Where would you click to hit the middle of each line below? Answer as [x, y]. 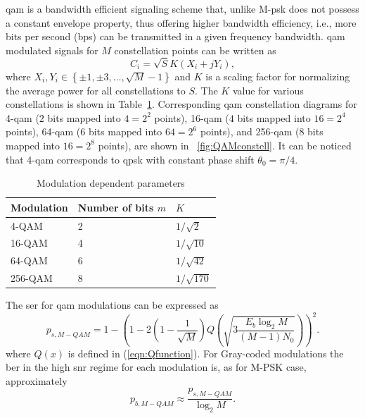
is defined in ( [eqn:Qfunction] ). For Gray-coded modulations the [206, 353]
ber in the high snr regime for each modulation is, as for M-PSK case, [156, 367]
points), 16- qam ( [192, 117]
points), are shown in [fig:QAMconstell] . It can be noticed [225, 145]
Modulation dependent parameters [110, 183]
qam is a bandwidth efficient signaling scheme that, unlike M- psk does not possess [182, 8]
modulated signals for [52, 50]
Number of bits [116, 207]
